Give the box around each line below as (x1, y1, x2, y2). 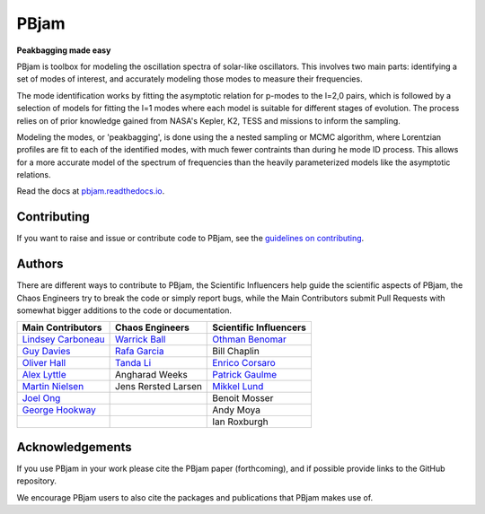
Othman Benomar (212, 333, 287, 345)
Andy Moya (212, 404, 260, 416)
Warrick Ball (115, 333, 166, 345)
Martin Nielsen (22, 380, 84, 393)
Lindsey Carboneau (22, 333, 105, 345)
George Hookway (22, 404, 96, 416)
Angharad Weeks (115, 369, 188, 381)
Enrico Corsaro (212, 357, 276, 370)
